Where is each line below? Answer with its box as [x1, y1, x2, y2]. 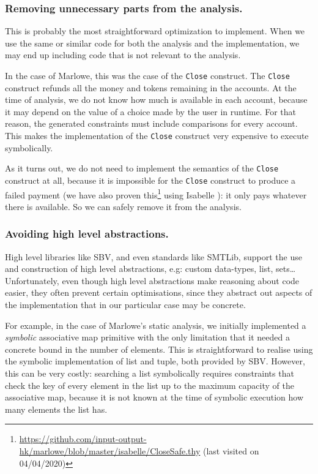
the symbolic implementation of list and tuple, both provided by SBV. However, [5, 355, 305, 367]
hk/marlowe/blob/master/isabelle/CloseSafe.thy [19, 444, 201, 457]
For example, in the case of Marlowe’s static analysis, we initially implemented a [5, 318, 306, 331]
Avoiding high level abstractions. [5, 226, 169, 241]
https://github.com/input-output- [19, 432, 147, 445]
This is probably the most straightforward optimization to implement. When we [5, 24, 305, 37]
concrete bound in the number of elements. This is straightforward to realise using [5, 342, 313, 355]
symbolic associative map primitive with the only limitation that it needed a [5, 331, 290, 344]
